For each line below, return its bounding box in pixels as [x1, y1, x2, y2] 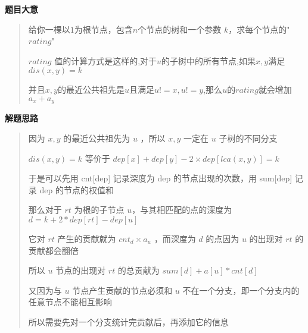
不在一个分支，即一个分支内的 [182, 284, 300, 296]
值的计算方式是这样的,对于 [54, 54, 157, 67]
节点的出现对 [55, 264, 106, 277]
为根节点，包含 [74, 23, 133, 35]
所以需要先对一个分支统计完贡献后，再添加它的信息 [28, 315, 229, 328]
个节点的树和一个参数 [138, 23, 222, 35]
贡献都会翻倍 [28, 244, 79, 256]
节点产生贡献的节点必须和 [72, 284, 173, 296]
